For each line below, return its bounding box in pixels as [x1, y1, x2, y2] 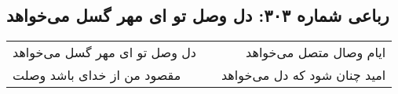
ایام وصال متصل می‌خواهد [246, 43, 386, 62]
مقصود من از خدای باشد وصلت [13, 66, 181, 85]
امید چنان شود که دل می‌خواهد [221, 66, 386, 85]
